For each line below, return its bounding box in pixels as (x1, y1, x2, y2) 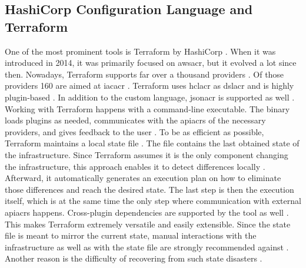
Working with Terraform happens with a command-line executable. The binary (5, 102, 290, 115)
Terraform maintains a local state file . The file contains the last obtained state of (5, 137, 300, 149)
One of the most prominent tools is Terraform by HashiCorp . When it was (5, 45, 276, 57)
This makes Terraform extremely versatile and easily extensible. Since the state (5, 217, 291, 230)
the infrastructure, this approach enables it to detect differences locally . (5, 160, 265, 172)
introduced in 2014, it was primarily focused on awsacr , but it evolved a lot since (5, 56, 297, 69)
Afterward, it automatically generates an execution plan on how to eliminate (5, 172, 281, 184)
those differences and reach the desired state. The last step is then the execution (5, 183, 294, 195)
